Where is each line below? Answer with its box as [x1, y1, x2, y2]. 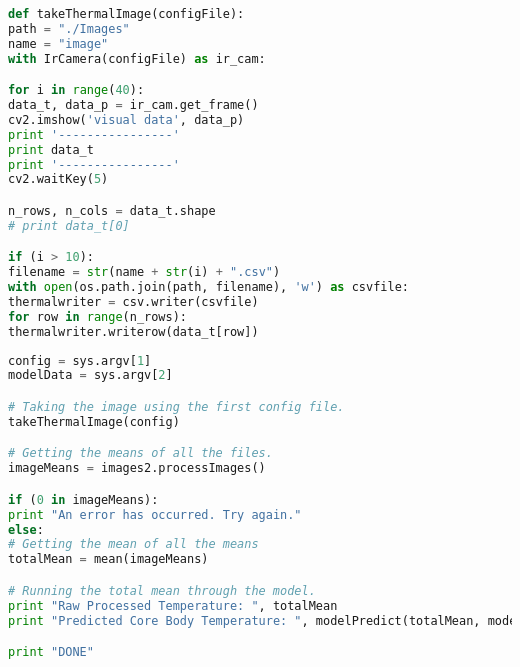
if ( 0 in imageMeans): [8, 492, 159, 507]
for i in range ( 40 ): [8, 83, 145, 98]
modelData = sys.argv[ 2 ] [8, 368, 173, 383]
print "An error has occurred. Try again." [8, 507, 302, 522]
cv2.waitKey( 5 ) [8, 172, 109, 187]
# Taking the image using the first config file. [8, 400, 345, 414]
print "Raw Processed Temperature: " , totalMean [8, 598, 338, 613]
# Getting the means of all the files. [8, 446, 273, 461]
